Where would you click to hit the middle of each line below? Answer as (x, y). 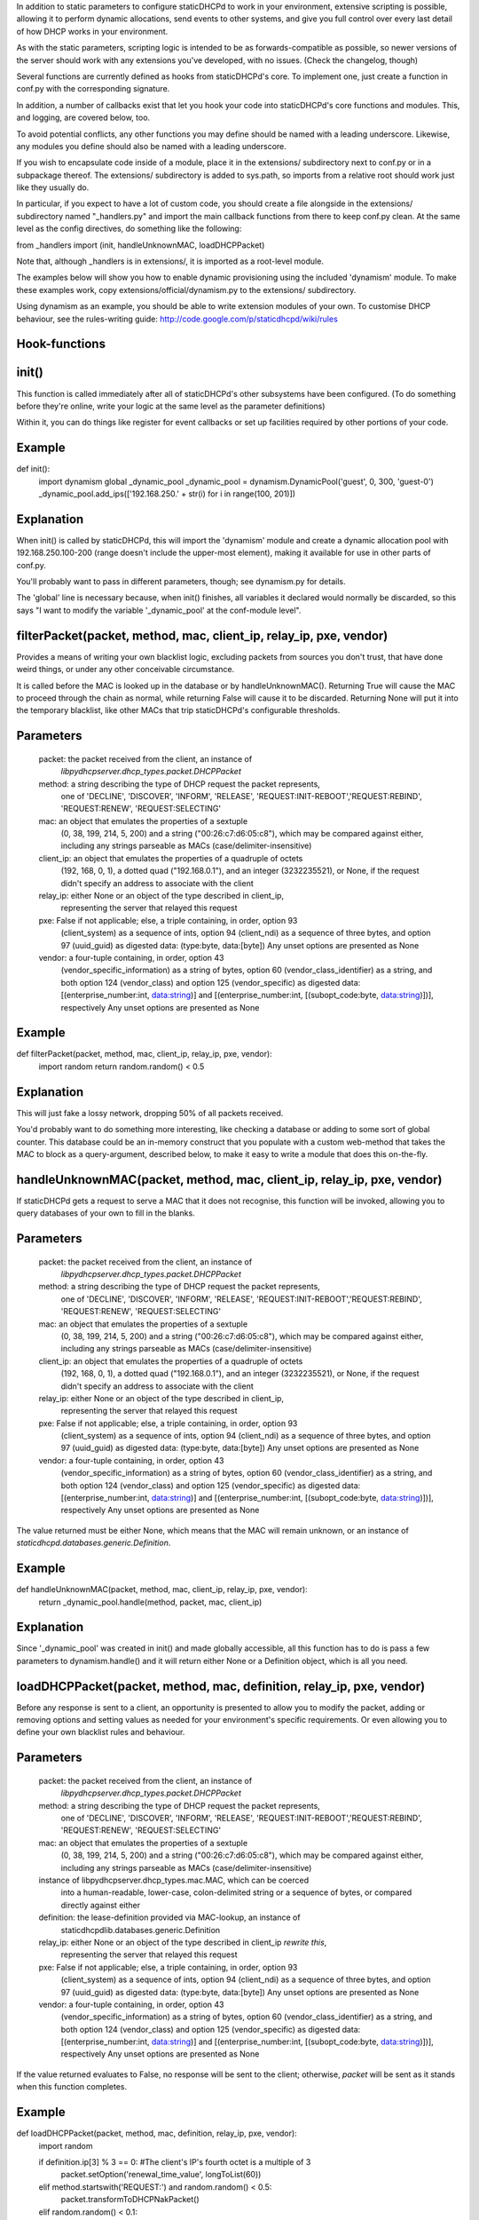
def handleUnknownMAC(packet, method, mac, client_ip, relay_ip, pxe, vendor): (162, 1590)
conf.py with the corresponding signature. (93, 89)
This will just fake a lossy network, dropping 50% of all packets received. (150, 1113)
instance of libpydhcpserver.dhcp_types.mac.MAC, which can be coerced (174, 1880)
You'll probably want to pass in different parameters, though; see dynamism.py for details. (181, 582)
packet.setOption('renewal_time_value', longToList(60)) (161, 2175)
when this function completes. (72, 2087)
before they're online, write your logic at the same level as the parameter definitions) (171, 406)
